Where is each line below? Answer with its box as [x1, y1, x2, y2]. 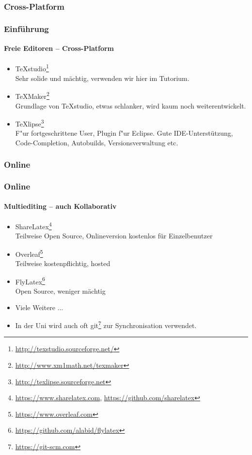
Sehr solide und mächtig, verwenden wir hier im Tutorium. [15, 73, 189, 83]
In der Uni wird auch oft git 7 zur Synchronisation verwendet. [15, 319, 197, 330]
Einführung [4, 22, 49, 34]
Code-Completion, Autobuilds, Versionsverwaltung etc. [15, 138, 178, 148]
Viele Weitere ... [15, 302, 63, 312]
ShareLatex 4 [15, 220, 52, 231]
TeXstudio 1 [15, 62, 49, 74]
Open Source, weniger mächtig [15, 286, 106, 296]
